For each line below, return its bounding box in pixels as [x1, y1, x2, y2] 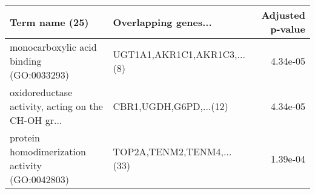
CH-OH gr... [10, 113, 62, 127]
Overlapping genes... [113, 15, 212, 29]
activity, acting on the [10, 99, 103, 113]
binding [10, 54, 42, 68]
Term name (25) [10, 15, 89, 29]
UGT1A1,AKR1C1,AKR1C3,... [113, 47, 245, 61]
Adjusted [261, 8, 305, 22]
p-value [270, 22, 305, 36]
